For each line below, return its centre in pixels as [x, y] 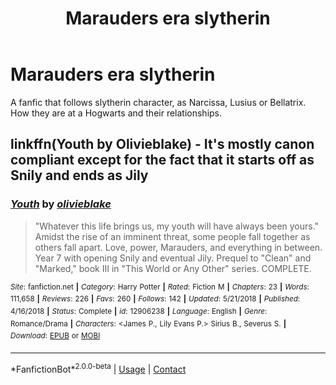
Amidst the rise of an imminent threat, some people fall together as [172, 236]
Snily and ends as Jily [79, 175]
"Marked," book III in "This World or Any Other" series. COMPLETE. [173, 268]
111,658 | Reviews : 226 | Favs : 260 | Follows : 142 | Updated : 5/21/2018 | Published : [155, 299]
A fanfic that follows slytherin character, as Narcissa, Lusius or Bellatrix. [158, 102]
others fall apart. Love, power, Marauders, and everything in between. [178, 247]
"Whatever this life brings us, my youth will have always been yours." [177, 226]
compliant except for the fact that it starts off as [162, 160]
